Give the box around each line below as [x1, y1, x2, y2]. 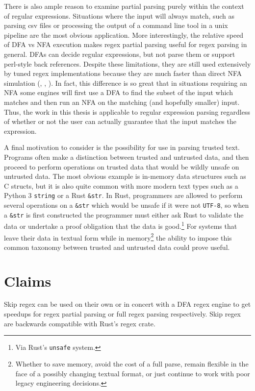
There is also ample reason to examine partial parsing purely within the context [4, 1, 244, 11]
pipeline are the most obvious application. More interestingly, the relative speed [4, 29, 244, 40]
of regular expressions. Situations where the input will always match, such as [4, 10, 235, 21]
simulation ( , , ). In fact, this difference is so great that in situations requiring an [4, 77, 247, 88]
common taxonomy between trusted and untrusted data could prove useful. [4, 242, 230, 252]
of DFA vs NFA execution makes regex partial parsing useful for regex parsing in [4, 39, 247, 49]
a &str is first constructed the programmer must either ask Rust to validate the [4, 209, 244, 220]
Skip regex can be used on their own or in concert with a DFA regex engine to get [4, 299, 251, 309]
